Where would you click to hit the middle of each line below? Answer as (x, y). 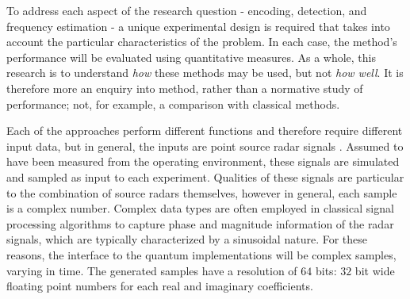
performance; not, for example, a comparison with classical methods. (173, 103)
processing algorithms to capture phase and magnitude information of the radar (200, 223)
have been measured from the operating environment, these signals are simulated (203, 161)
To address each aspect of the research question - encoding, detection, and (187, 10)
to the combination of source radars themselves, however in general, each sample (202, 192)
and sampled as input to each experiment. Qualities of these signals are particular (205, 176)
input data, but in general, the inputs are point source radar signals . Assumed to (205, 146)
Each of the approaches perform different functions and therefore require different (205, 130)
